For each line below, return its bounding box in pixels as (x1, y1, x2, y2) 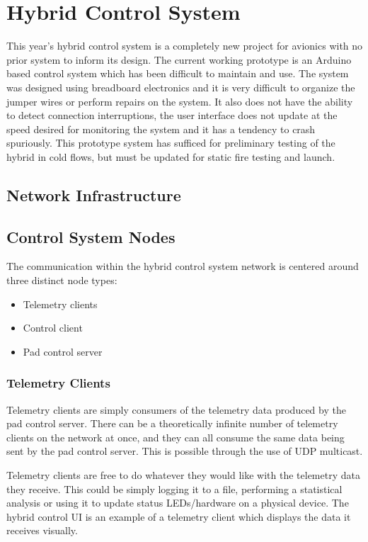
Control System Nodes (6, 225, 176, 247)
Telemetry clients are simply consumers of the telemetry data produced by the (6, 402, 346, 417)
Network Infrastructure (6, 184, 181, 205)
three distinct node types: (6, 273, 117, 288)
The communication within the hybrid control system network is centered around (6, 259, 359, 273)
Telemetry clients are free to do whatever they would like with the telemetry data (6, 468, 360, 482)
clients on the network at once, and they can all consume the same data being (6, 429, 345, 444)
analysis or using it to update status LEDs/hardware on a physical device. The (6, 495, 349, 510)
